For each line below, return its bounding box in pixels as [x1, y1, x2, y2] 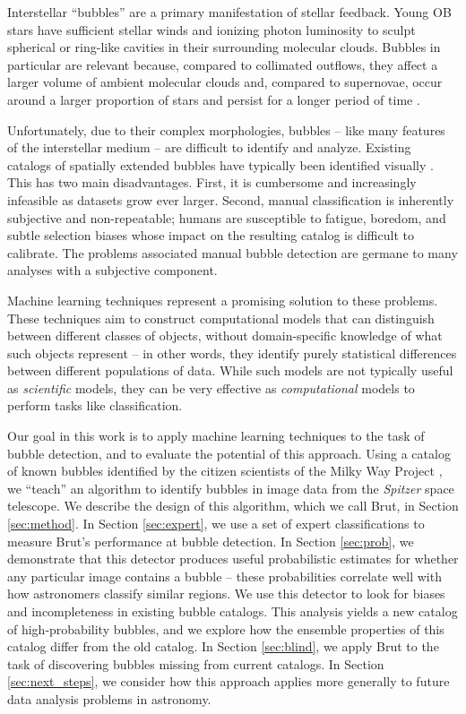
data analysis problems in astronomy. [7, 689, 211, 708]
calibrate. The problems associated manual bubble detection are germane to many [7, 243, 458, 262]
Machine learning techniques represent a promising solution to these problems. [7, 290, 438, 309]
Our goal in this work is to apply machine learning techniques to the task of [7, 426, 425, 445]
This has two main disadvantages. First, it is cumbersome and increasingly [7, 173, 417, 192]
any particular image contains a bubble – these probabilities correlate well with [7, 566, 442, 585]
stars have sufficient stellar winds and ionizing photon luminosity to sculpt [7, 20, 416, 39]
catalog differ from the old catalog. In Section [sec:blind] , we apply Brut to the [7, 637, 439, 656]
